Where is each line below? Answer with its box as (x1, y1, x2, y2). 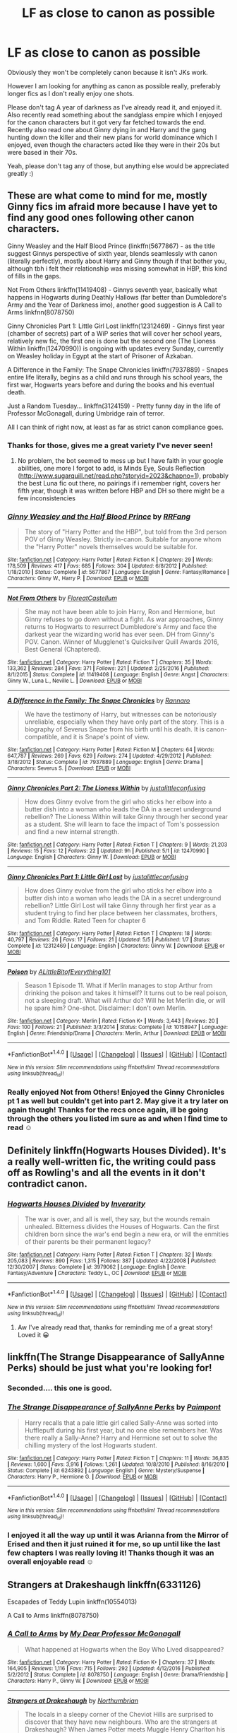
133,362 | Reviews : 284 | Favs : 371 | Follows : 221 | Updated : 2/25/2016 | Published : (7, 665, 209, 672)
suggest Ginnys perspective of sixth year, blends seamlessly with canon (7, 249, 217, 257)
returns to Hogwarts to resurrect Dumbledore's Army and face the (24, 623, 217, 631)
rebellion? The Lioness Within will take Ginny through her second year (24, 813, 228, 821)
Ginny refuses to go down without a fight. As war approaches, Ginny (24, 615, 224, 623)
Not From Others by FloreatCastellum (7, 594, 118, 602)
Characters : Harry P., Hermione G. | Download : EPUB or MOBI (7, 1473, 158, 1480)
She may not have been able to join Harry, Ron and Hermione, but (24, 608, 216, 616)
